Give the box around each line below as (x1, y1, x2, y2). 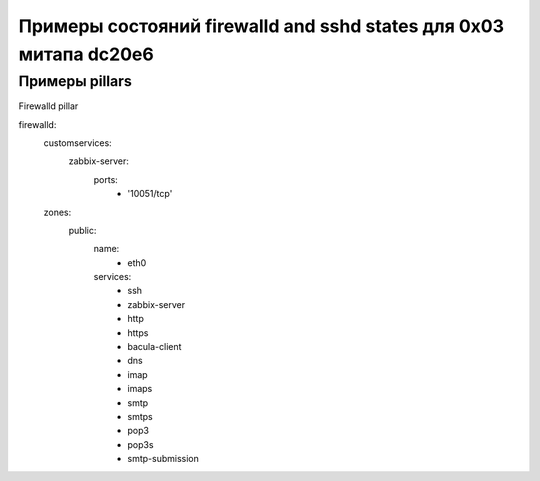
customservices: (43, 136, 112, 149)
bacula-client (127, 341, 182, 353)
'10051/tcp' (127, 188, 173, 200)
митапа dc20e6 (18, 43, 154, 65)
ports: (93, 173, 119, 185)
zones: (43, 206, 72, 218)
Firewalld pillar (18, 100, 79, 112)
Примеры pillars (18, 72, 132, 90)
